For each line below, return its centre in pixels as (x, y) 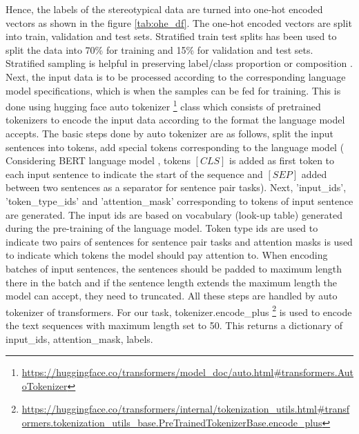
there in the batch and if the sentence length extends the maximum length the (172, 282)
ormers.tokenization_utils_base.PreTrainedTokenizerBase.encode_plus (172, 422)
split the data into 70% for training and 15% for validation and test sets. (159, 49)
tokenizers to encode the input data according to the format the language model (175, 120)
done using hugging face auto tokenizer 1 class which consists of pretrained (163, 105)
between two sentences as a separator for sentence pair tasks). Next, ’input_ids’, (176, 187)
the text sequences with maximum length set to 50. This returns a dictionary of (174, 325)
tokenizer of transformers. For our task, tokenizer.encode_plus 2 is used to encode (179, 310)
